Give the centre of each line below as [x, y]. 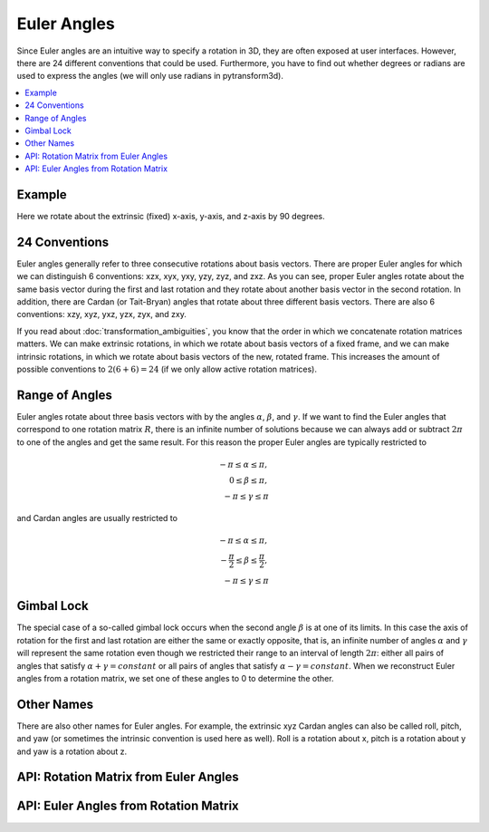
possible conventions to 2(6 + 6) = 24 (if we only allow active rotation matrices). [167, 369]
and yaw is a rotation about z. [72, 751]
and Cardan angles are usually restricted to [97, 518]
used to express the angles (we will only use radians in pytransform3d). [150, 76]
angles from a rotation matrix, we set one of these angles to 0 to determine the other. [175, 678]
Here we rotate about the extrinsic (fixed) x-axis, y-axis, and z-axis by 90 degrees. [171, 216]
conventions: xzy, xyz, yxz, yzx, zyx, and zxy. [102, 314]
